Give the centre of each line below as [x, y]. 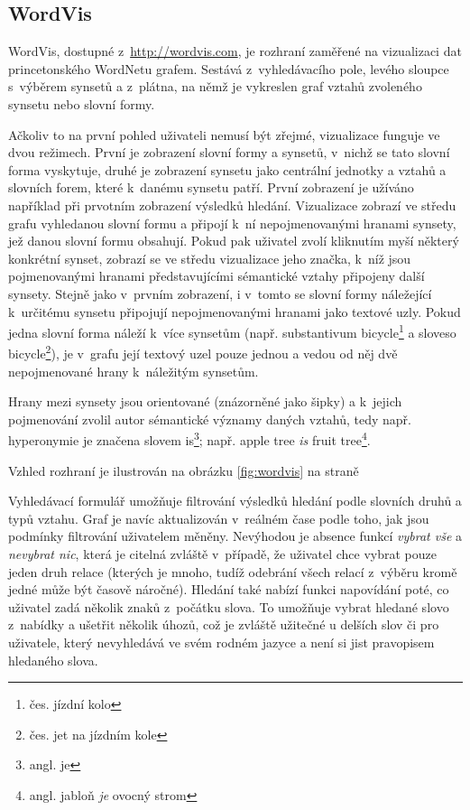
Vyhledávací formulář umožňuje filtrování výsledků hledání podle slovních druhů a [235, 501]
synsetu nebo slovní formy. [82, 103]
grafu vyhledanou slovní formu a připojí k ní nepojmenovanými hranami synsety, [232, 223]
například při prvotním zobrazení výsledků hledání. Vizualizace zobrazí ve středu [232, 205]
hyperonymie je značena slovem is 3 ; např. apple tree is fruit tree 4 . [189, 439]
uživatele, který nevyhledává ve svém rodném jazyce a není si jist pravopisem [221, 642]
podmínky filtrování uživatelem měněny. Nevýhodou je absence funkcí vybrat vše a [235, 536]
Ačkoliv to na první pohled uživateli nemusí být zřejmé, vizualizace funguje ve [224, 134]
